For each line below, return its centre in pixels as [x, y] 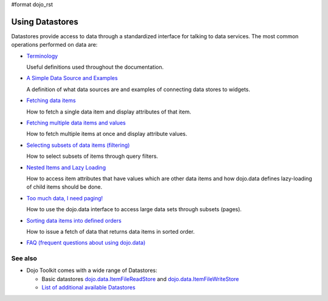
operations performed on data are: [54, 45]
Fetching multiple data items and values [76, 123]
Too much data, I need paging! [65, 198]
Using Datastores [45, 22]
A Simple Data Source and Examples [72, 78]
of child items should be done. [64, 187]
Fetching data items [51, 101]
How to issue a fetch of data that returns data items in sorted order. [111, 231]
